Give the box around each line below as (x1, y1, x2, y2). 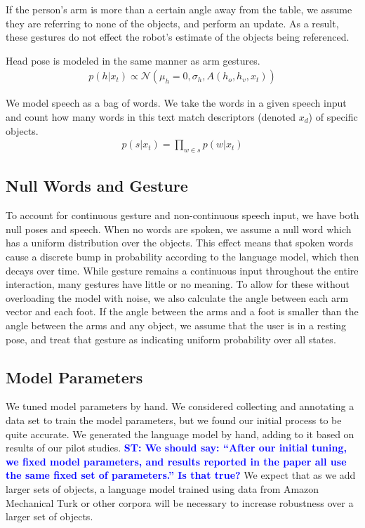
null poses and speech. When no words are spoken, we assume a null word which (6, 221, 352, 236)
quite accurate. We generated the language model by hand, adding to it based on (6, 426, 354, 441)
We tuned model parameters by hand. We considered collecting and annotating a (6, 399, 354, 414)
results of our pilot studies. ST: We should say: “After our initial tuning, (6, 440, 347, 455)
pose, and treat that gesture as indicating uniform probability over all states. (6, 331, 336, 346)
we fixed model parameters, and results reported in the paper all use (6, 454, 347, 468)
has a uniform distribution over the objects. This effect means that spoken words (6, 235, 353, 250)
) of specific (308, 110, 358, 124)
